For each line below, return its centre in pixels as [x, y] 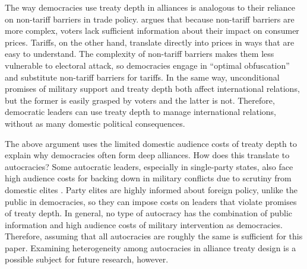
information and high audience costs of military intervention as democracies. [144, 224]
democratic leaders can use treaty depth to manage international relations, [140, 112]
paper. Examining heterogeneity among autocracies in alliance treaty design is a [151, 247]
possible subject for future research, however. [87, 259]
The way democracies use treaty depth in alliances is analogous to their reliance [150, 7]
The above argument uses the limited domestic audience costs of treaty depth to [151, 143]
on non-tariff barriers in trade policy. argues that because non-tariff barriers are [150, 19]
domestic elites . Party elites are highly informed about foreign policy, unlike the [151, 189]
